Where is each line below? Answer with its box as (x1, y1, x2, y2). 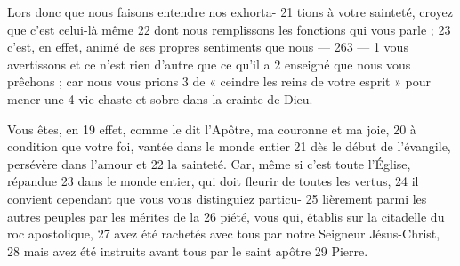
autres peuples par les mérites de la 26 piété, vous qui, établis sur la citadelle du (7, 206, 445, 225)
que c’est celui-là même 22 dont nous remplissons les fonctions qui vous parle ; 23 (7, 20, 451, 38)
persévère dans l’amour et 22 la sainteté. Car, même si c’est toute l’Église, (7, 154, 411, 173)
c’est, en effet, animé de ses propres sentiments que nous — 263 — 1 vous (7, 37, 408, 56)
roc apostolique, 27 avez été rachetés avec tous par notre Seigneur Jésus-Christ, (7, 224, 440, 243)
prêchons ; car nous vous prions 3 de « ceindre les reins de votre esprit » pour (7, 72, 432, 91)
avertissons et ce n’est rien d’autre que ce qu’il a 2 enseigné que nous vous (7, 54, 411, 73)
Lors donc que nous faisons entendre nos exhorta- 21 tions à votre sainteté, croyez (7, 3, 453, 20)
